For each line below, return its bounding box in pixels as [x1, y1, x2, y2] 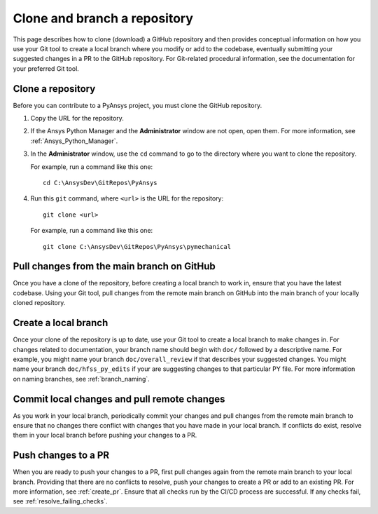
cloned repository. [13, 299, 66, 307]
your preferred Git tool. [13, 64, 80, 73]
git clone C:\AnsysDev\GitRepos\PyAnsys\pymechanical [43, 243, 231, 250]
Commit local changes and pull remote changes [13, 393, 225, 405]
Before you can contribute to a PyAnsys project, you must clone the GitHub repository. [13, 101, 262, 109]
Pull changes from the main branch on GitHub [13, 260, 216, 273]
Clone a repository [13, 83, 96, 95]
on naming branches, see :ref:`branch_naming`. [13, 374, 150, 383]
